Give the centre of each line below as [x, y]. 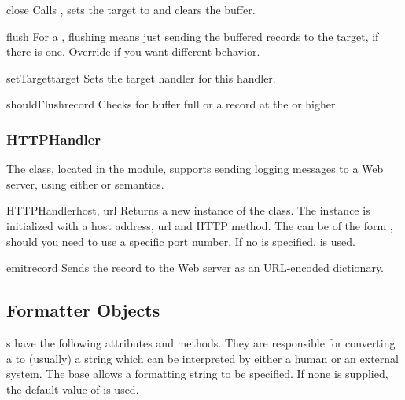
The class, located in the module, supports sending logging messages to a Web [195, 169]
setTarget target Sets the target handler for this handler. [141, 77]
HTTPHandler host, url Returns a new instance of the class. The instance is [188, 210]
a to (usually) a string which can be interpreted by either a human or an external [202, 358]
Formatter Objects [83, 310]
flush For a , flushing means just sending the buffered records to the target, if [193, 36]
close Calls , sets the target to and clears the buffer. [131, 9]
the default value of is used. [73, 389]
